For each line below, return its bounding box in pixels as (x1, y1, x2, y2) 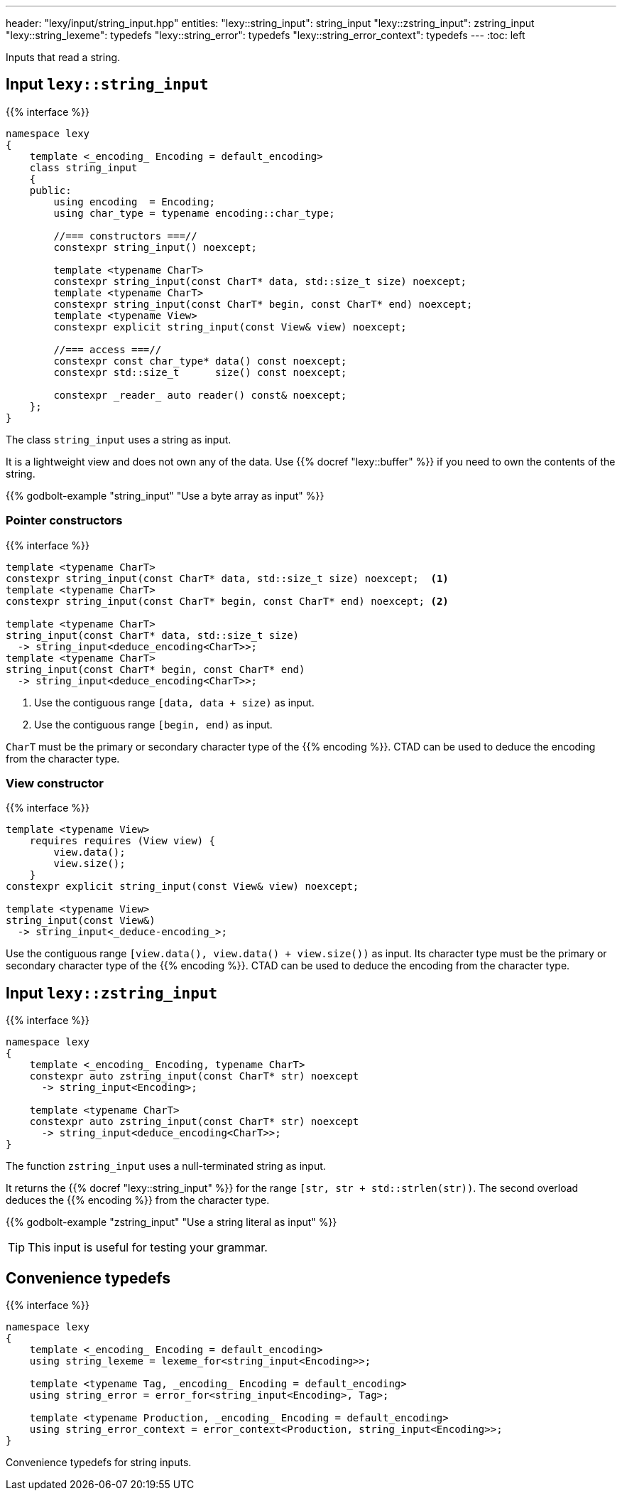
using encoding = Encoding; (53, 195, 216, 208)
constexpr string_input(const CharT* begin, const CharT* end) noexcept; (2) (6, 595, 449, 607)
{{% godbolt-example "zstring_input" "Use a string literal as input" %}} (6, 1216, 337, 1229)
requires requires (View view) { (29, 835, 216, 847)
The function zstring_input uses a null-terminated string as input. (6, 1160, 326, 1173)
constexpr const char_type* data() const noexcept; (53, 355, 347, 367)
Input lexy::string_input (6, 75, 209, 94)
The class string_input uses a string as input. (6, 433, 231, 446)
